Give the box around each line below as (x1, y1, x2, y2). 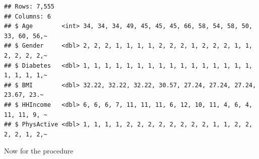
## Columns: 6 (4, 13, 51, 20)
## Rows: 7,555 (4, 3, 55, 10)
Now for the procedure (4, 145, 73, 156)
